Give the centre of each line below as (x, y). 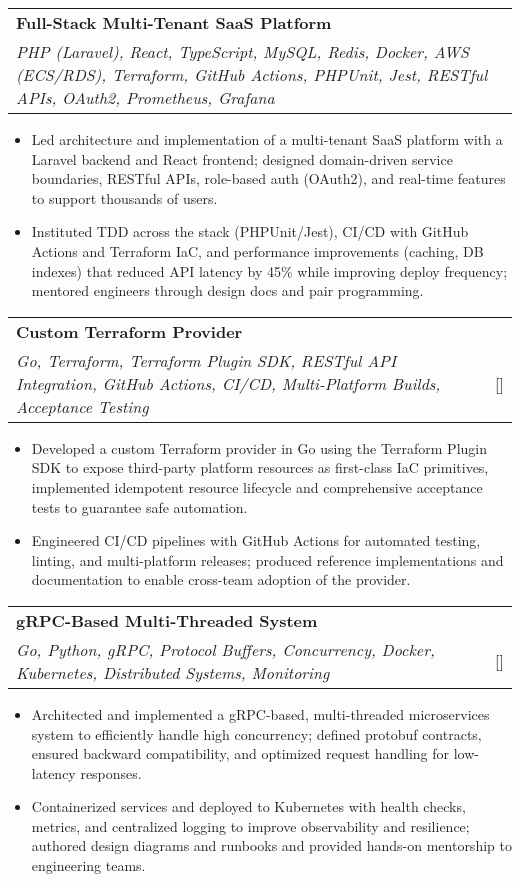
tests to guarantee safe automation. (139, 506)
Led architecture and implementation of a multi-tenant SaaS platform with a (267, 139)
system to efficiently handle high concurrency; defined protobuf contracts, (256, 733)
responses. (111, 772)
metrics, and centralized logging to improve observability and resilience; (250, 825)
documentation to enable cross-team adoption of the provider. (221, 579)
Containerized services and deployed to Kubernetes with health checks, (248, 806)
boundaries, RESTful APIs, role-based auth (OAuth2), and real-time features (268, 178)
